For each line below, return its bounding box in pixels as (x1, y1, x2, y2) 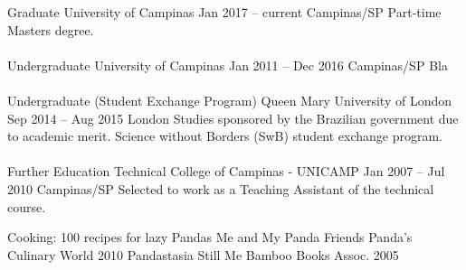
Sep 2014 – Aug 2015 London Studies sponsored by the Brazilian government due (7, 108, 459, 127)
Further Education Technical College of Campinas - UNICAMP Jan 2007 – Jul (7, 162, 445, 181)
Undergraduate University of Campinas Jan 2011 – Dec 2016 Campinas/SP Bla (7, 55, 448, 74)
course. (7, 197, 46, 216)
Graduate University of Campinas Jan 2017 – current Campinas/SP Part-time (7, 3, 442, 21)
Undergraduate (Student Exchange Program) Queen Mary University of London (7, 90, 452, 109)
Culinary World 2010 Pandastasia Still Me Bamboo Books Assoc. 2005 (7, 245, 399, 264)
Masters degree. (7, 20, 94, 39)
